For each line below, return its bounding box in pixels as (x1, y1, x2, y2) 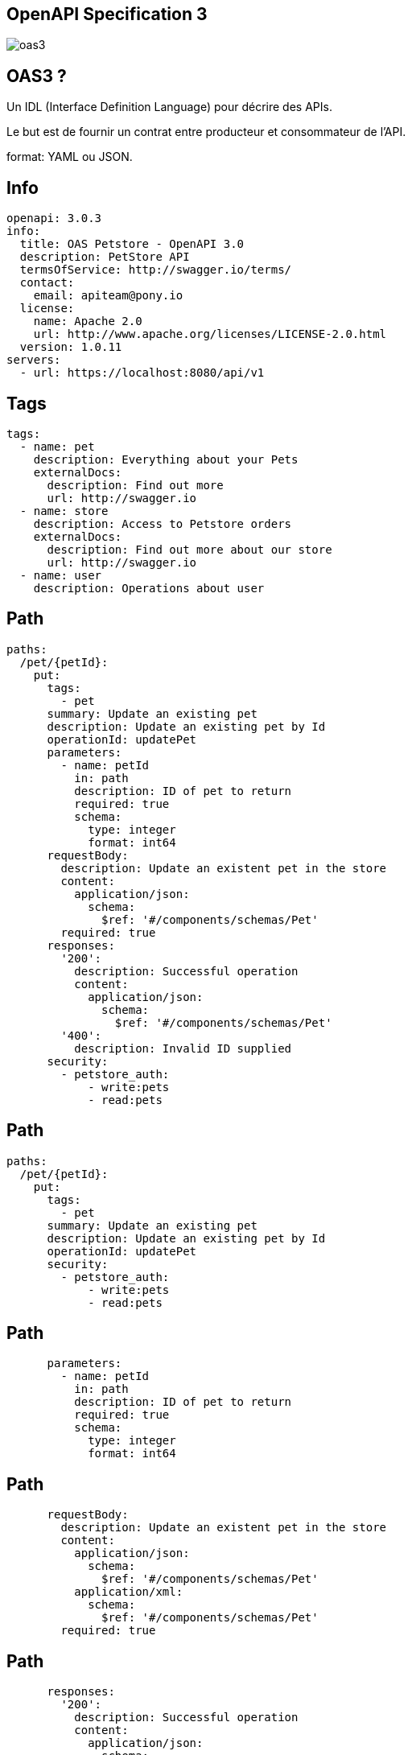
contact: (19, 276, 75, 290)
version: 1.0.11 (19, 340, 122, 354)
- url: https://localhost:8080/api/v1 (19, 366, 265, 380)
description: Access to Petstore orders (33, 517, 292, 530)
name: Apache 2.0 (33, 315, 142, 328)
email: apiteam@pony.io (33, 289, 183, 303)
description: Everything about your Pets (33, 452, 299, 466)
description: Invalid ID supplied (74, 1041, 292, 1055)
